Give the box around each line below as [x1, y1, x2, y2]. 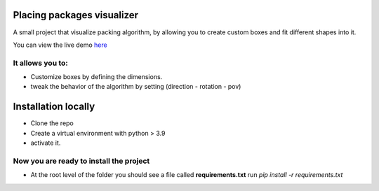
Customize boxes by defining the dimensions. [30, 73, 163, 81]
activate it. [30, 139, 61, 147]
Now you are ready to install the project [13, 156, 150, 166]
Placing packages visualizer [13, 9, 139, 21]
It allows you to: [13, 58, 68, 68]
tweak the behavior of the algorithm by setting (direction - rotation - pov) [30, 83, 241, 91]
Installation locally [13, 101, 95, 113]
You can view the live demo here [13, 41, 108, 49]
